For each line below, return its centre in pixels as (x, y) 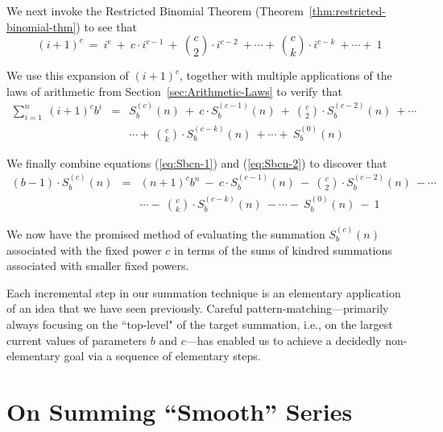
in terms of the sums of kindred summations (283, 249)
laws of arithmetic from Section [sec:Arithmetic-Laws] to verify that (175, 91)
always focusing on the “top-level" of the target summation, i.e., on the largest (200, 324)
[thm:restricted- (347, 10)
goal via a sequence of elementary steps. (162, 356)
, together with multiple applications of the (286, 75)
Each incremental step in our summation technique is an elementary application (204, 292)
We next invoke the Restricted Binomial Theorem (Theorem (155, 10)
